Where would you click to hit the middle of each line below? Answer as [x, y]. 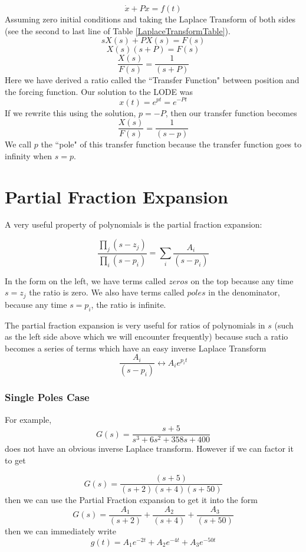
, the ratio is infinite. [129, 304]
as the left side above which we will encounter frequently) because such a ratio [147, 336]
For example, [28, 419]
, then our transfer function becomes [231, 112]
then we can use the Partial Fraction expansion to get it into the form [131, 500]
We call [18, 144]
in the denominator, [244, 292]
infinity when [29, 155]
